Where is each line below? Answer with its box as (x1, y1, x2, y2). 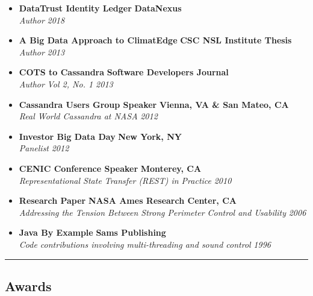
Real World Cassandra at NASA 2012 (19, 110, 158, 122)
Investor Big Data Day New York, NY (19, 130, 182, 142)
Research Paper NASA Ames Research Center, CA (19, 194, 237, 207)
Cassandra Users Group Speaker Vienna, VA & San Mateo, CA (19, 98, 289, 110)
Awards (5, 276, 52, 295)
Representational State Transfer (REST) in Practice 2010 (19, 174, 232, 186)
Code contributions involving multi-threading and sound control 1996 (19, 238, 271, 250)
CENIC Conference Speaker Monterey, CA (19, 162, 202, 174)
